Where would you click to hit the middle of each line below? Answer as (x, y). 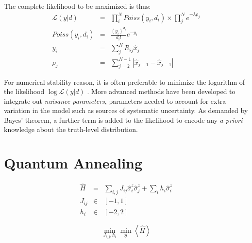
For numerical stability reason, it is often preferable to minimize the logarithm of (125, 82)
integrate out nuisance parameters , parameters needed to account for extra (115, 101)
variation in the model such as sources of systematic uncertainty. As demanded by (126, 110)
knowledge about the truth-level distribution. (71, 129)
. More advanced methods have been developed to (161, 91)
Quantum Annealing (73, 163)
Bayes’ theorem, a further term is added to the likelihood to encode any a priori (123, 120)
